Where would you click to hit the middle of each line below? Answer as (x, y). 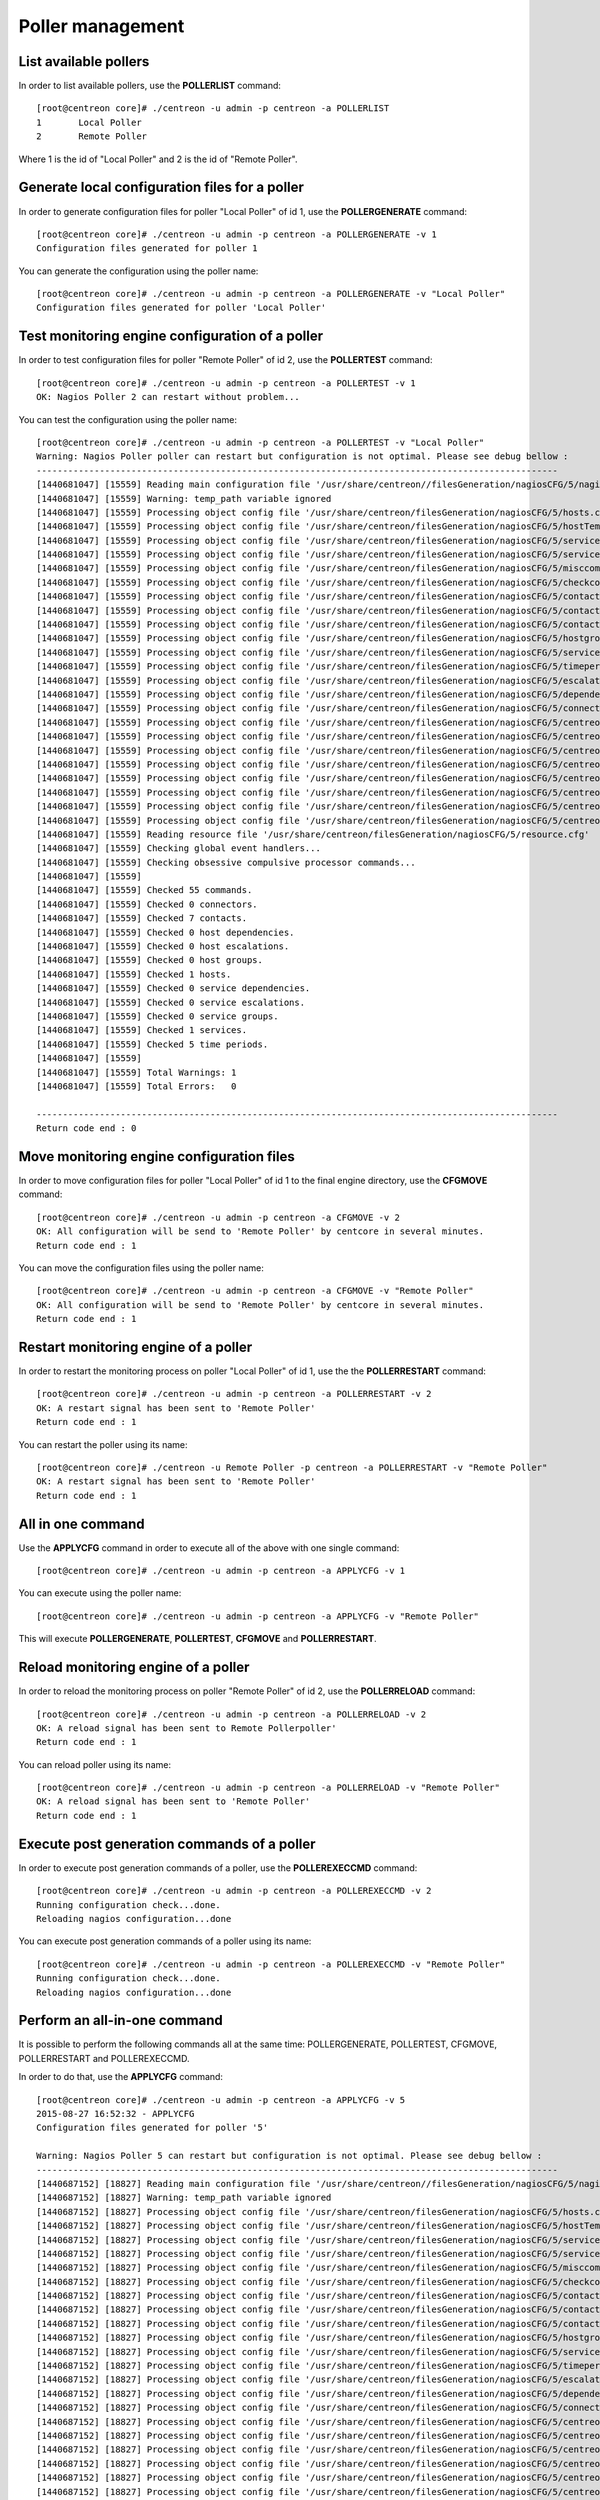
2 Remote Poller (92, 136)
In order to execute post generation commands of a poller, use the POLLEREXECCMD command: (218, 1867)
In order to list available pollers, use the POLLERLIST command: (150, 86)
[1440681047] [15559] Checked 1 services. (142, 1030)
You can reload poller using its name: (95, 1764)
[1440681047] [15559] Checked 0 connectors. (147, 904)
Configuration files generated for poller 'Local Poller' (181, 308)
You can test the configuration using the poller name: (128, 419)
